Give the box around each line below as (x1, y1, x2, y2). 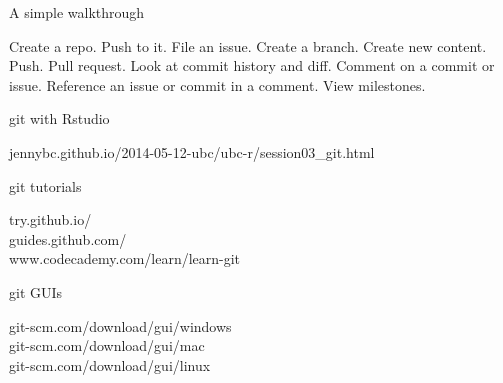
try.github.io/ (9, 209, 92, 230)
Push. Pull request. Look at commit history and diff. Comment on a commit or (9, 55, 495, 76)
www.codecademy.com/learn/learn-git (9, 248, 241, 269)
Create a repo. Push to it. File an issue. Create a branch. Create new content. (9, 35, 487, 56)
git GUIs (9, 281, 63, 302)
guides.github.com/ (9, 228, 127, 249)
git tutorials (9, 175, 82, 196)
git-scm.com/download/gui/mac (9, 335, 205, 356)
